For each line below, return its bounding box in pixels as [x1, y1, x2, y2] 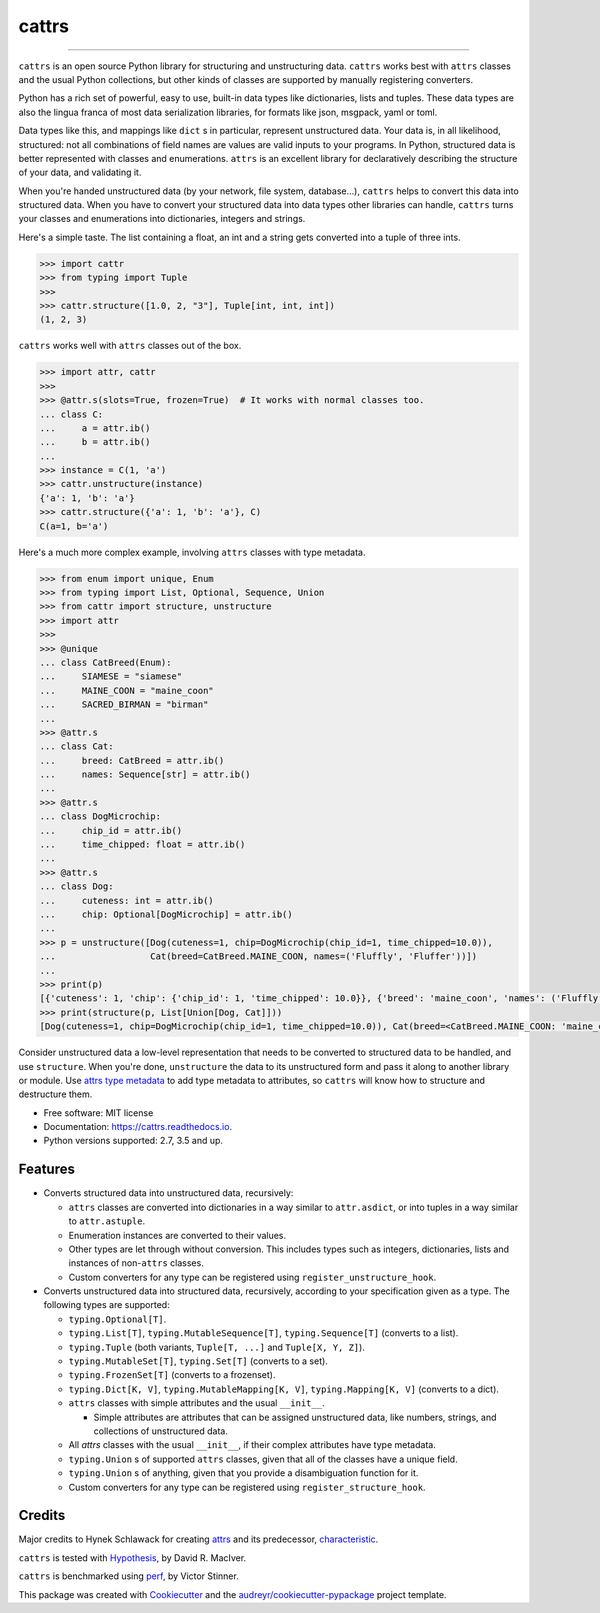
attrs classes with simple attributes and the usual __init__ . [68, 1397, 325, 1409]
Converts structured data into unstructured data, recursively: [43, 1187, 294, 1199]
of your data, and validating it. [18, 166, 142, 179]
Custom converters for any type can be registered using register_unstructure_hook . [68, 1271, 437, 1283]
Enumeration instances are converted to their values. [68, 1229, 287, 1241]
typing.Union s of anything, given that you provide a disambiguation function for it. [68, 1467, 419, 1479]
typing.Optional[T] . [68, 1313, 167, 1325]
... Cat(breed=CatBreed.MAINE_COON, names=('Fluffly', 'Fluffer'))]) [39, 951, 478, 962]
